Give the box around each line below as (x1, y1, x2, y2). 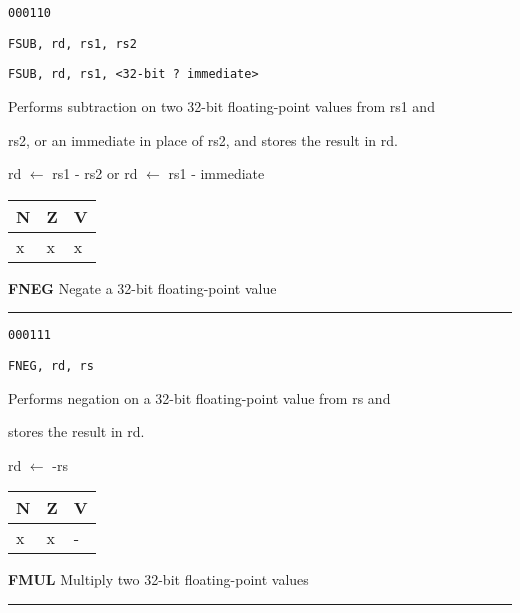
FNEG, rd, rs (8, 359, 94, 373)
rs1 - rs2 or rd (52, 163, 138, 184)
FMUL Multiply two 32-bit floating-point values (8, 569, 309, 590)
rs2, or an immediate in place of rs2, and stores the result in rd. (8, 129, 398, 150)
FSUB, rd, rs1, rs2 (8, 36, 137, 51)
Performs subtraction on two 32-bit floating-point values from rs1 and (8, 95, 435, 116)
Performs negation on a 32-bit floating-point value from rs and (8, 387, 391, 408)
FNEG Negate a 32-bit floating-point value (8, 277, 277, 298)
